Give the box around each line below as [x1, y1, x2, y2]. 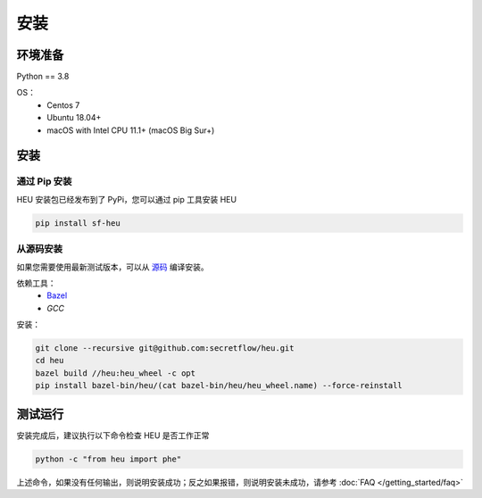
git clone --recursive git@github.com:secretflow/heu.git [35, 344, 295, 353]
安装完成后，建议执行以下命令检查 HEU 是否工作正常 [16, 429, 210, 441]
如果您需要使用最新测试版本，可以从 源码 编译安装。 [16, 261, 209, 272]
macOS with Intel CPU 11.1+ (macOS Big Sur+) [46, 125, 215, 136]
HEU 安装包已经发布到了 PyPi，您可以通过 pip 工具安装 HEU [16, 194, 237, 204]
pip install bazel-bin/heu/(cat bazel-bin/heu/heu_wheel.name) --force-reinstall [35, 380, 403, 391]
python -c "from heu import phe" [35, 453, 182, 464]
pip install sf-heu [35, 218, 120, 228]
